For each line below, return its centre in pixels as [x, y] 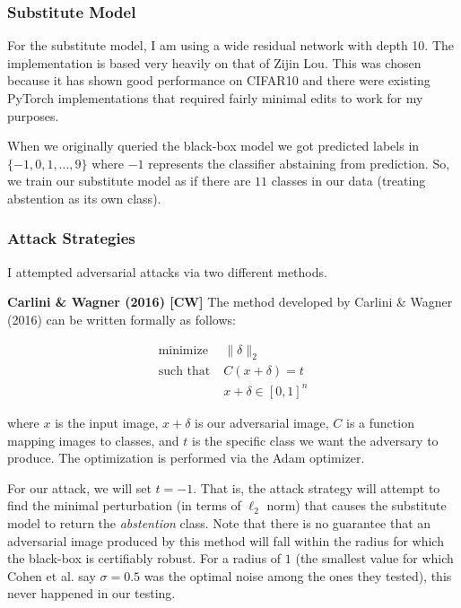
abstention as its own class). [84, 198]
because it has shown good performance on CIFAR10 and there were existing [219, 80]
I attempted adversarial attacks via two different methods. [167, 271]
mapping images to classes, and [93, 440]
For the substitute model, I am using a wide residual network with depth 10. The [231, 45]
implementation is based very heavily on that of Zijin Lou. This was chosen [214, 62]
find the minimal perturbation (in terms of [124, 505]
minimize [183, 350]
